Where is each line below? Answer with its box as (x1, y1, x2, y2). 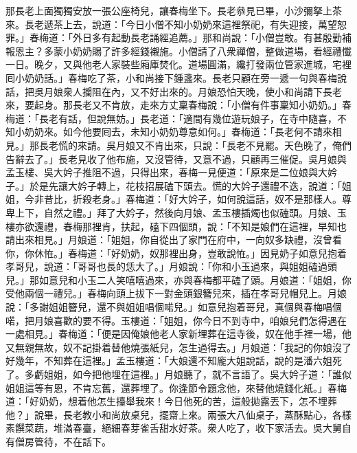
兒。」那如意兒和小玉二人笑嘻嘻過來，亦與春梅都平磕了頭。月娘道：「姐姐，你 (5, 272, 352, 287)
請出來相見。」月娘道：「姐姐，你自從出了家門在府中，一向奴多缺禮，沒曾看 (5, 232, 342, 247)
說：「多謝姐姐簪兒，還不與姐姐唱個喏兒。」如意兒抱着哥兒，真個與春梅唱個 (5, 300, 342, 314)
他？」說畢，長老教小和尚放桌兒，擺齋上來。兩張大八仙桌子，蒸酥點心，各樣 (5, 407, 352, 421)
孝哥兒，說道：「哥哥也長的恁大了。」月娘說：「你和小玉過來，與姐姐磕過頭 (5, 259, 337, 274)
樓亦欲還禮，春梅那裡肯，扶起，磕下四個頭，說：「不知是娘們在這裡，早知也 (5, 219, 347, 233)
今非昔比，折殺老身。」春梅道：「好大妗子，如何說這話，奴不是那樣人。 (24, 192, 342, 206)
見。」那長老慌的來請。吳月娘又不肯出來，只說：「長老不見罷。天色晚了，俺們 (5, 137, 352, 152)
